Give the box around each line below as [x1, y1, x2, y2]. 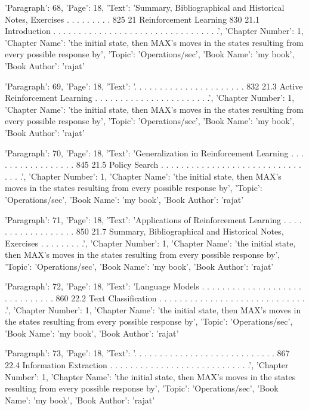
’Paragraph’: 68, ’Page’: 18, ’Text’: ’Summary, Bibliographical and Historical [5, 1, 285, 13]
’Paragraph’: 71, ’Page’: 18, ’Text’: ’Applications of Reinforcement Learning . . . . [5, 213, 302, 226]
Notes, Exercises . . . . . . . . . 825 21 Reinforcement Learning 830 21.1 [5, 13, 260, 25]
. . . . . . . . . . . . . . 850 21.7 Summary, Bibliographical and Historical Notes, [5, 225, 284, 238]
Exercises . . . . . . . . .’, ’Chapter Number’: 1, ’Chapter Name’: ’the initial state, [5, 236, 296, 249]
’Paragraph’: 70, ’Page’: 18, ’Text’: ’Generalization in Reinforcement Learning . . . [5, 146, 304, 159]
